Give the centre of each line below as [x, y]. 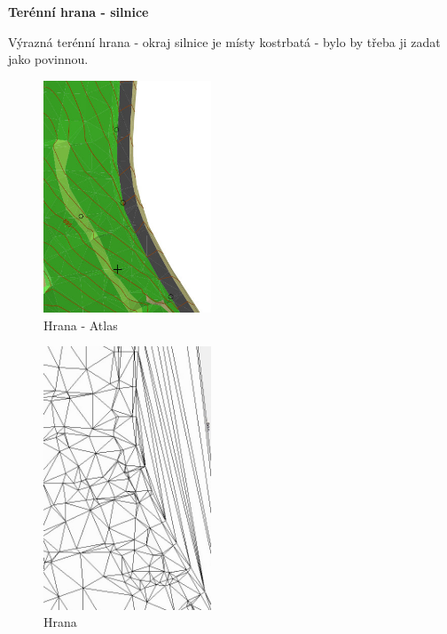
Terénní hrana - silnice [78, 12]
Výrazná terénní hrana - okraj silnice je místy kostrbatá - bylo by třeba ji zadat [224, 41]
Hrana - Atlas [81, 325]
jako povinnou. [48, 59]
